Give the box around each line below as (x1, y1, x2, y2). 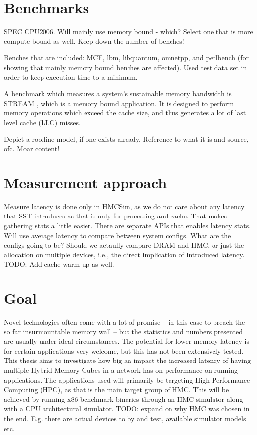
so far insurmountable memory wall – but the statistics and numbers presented (4, 326, 243, 336)
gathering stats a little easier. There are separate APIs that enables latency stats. (4, 220, 251, 230)
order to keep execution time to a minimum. (4, 72, 138, 82)
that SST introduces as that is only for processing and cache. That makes (4, 211, 227, 221)
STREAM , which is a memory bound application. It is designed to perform (4, 98, 234, 108)
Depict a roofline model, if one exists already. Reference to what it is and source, (4, 134, 249, 144)
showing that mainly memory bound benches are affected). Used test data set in (4, 62, 247, 72)
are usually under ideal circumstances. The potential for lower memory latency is (4, 336, 249, 346)
